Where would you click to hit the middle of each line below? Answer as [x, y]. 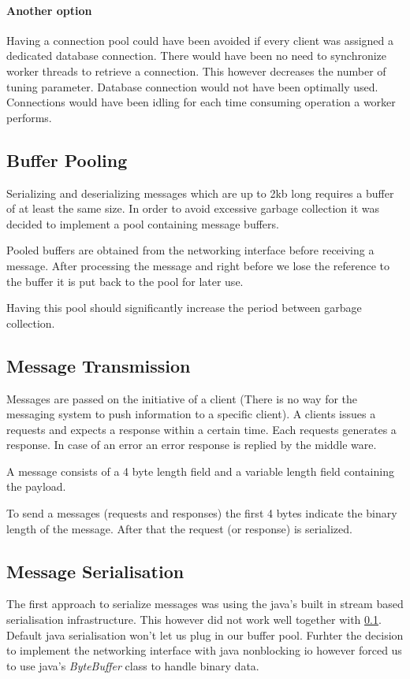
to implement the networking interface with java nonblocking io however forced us [204, 650]
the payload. [36, 486]
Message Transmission [99, 365]
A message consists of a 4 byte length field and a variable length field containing [200, 471]
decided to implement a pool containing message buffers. [143, 223]
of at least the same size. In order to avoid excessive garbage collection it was [193, 208]
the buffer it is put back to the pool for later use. [125, 281]
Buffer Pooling [67, 160]
